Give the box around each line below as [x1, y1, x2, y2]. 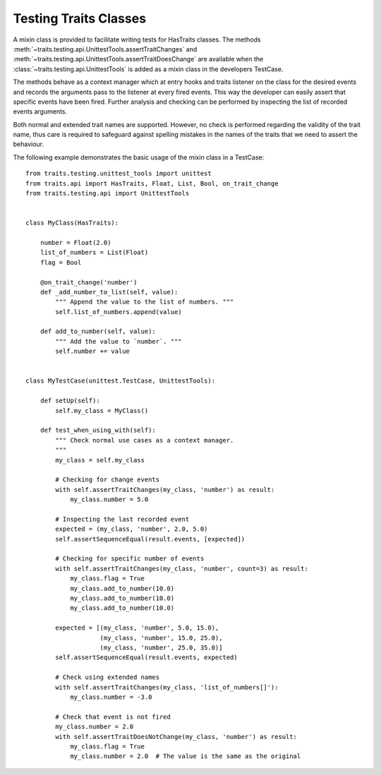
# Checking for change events [55, 476, 160, 483]
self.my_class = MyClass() [55, 407, 149, 414]
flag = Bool [40, 258, 82, 266]
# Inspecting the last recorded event [55, 515, 190, 523]
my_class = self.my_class [55, 456, 145, 464]
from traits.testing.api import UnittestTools [25, 189, 190, 198]
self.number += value [55, 347, 131, 356]
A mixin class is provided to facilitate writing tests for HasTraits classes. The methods [13, 35, 261, 44]
